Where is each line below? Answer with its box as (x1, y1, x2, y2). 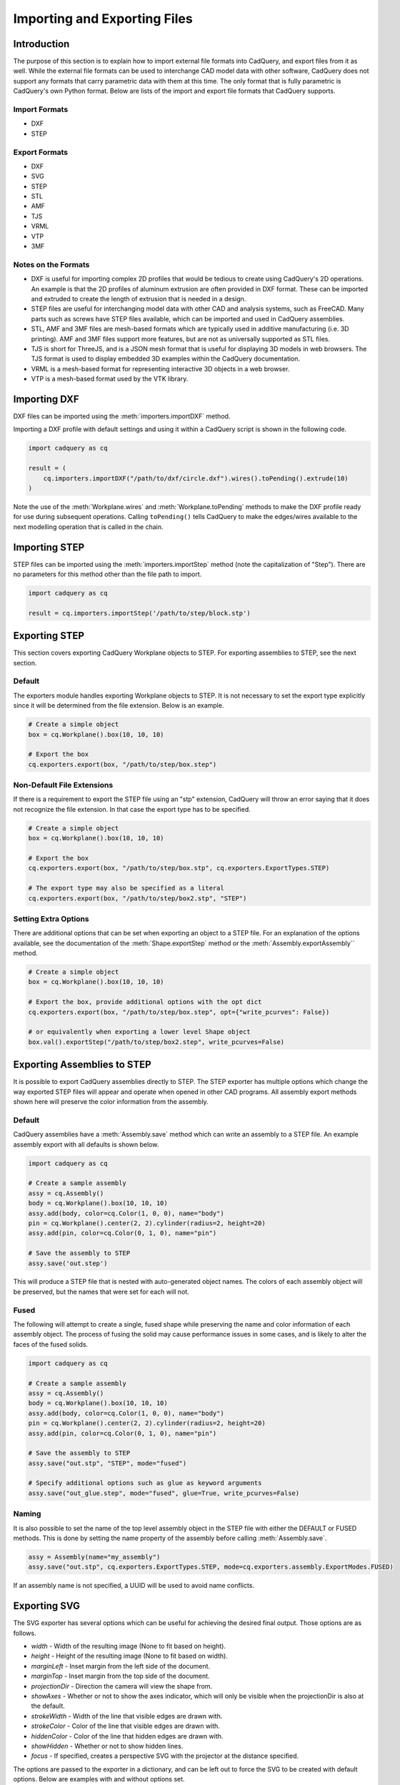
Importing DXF (13, 393, 79, 405)
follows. (13, 1629, 36, 1637)
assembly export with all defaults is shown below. (13, 1140, 159, 1149)
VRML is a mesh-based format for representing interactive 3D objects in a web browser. (31, 364, 290, 373)
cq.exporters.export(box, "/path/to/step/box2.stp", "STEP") (28, 894, 247, 902)
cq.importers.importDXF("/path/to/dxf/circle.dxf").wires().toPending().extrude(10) (43, 474, 349, 482)
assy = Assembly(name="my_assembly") (28, 1553, 161, 1561)
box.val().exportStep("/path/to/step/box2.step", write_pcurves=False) (28, 1037, 285, 1046)
